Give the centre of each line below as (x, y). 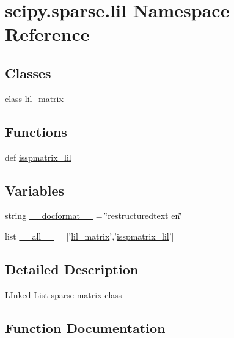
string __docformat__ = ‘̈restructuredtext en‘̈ (94, 215)
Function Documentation (85, 327)
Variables (35, 190)
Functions (36, 131)
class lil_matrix (34, 98)
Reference (47, 34)
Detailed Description (72, 269)
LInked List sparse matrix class (64, 294)
